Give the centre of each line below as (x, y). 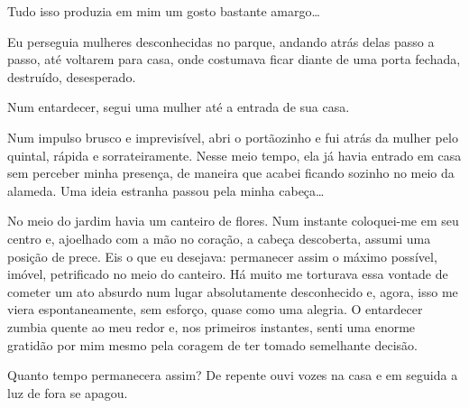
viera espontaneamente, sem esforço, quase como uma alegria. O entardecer (215, 309)
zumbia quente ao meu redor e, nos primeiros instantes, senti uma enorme (212, 326)
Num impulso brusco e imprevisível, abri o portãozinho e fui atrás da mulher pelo (233, 137)
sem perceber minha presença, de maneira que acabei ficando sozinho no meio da (231, 173)
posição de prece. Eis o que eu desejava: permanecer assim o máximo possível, (222, 256)
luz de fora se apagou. (68, 392)
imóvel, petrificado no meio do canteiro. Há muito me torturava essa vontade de (228, 274)
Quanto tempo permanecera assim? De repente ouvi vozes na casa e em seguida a (233, 375)
